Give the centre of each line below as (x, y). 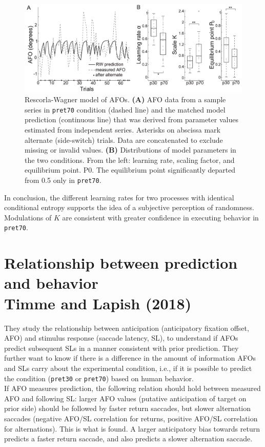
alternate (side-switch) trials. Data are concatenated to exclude (124, 139)
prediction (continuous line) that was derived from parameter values (131, 119)
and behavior (51, 283)
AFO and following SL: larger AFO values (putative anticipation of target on (125, 398)
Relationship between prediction (121, 263)
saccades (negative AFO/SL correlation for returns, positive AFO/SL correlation (131, 418)
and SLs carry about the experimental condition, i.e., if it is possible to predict (128, 368)
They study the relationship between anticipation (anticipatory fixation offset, (127, 328)
